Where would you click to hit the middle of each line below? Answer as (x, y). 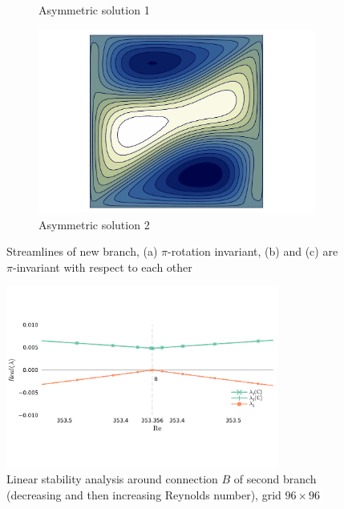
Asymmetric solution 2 (94, 224)
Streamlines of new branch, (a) (82, 251)
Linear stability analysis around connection (112, 479)
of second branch (275, 479)
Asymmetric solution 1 (94, 10)
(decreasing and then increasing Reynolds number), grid (144, 494)
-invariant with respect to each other (102, 267)
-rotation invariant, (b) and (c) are (253, 251)
